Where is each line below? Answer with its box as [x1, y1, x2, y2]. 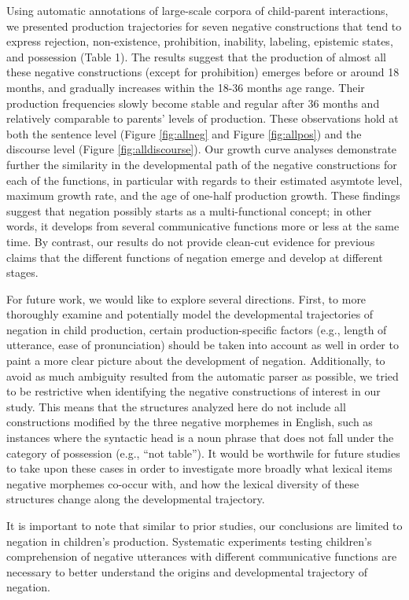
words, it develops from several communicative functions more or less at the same [6, 218, 400, 234]
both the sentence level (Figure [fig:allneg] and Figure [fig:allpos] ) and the [6, 125, 362, 142]
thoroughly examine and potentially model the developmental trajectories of [6, 306, 374, 322]
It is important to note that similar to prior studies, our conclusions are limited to [6, 517, 403, 533]
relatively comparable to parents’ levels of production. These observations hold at [6, 110, 399, 127]
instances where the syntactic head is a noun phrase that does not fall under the [6, 429, 394, 446]
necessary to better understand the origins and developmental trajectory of [6, 563, 368, 580]
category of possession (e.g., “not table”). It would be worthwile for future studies [6, 444, 400, 461]
